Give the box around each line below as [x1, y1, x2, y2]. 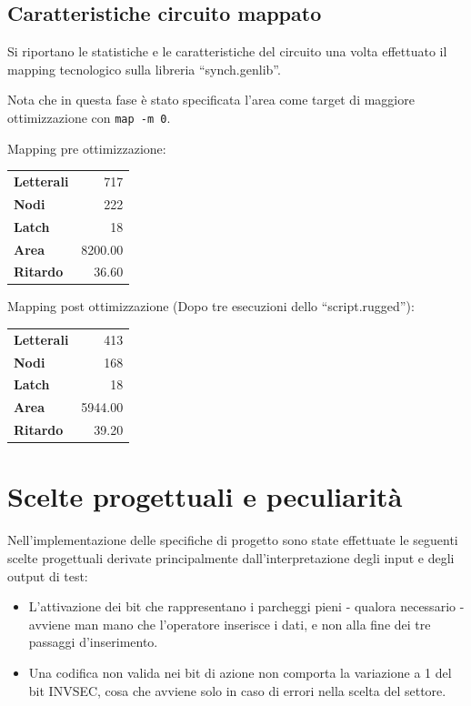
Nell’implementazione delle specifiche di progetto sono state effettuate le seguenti [7, 530, 458, 550]
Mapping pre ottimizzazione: [7, 138, 166, 157]
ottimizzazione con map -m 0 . [7, 107, 171, 126]
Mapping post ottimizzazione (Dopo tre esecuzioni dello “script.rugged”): [7, 297, 415, 316]
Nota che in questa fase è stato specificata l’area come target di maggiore [7, 90, 415, 109]
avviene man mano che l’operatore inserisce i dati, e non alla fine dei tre [28, 614, 431, 633]
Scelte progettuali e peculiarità [7, 478, 403, 515]
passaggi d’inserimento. [28, 632, 158, 651]
